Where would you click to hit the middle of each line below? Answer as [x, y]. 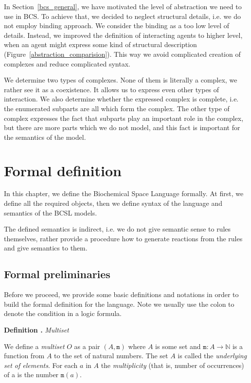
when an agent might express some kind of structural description [100, 44]
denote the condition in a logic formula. [63, 313]
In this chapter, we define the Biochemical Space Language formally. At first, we [124, 193]
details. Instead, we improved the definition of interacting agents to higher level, [123, 35]
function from [24, 356]
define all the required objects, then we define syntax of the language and [113, 203]
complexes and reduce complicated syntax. [67, 63]
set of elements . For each [41, 365]
